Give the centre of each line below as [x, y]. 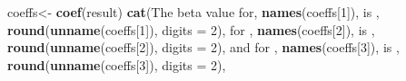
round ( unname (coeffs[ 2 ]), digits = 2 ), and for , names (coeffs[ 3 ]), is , [203, 47]
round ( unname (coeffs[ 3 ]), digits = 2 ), [117, 64]
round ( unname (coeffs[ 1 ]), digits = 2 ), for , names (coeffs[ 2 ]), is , [191, 29]
